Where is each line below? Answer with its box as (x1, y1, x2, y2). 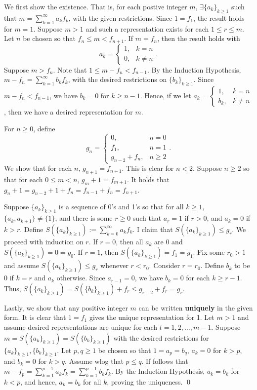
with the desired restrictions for (113, 332, 209, 343)
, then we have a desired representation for (4, 107, 133, 117)
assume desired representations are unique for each (4, 322, 158, 332)
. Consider (149, 260, 180, 271)
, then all (116, 236, 143, 246)
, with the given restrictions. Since (68, 12, 172, 23)
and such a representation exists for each (86, 23, 209, 34)
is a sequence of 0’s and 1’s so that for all (58, 201, 184, 212)
